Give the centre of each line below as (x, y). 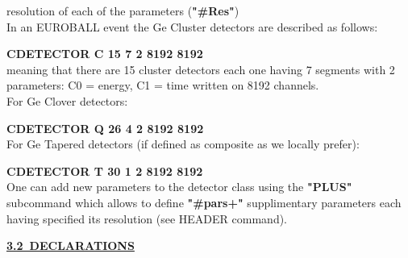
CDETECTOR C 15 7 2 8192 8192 (105, 54)
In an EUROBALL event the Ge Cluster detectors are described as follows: (192, 26)
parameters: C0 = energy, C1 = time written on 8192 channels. (163, 85)
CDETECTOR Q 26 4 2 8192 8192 (105, 128)
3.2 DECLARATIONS (71, 246)
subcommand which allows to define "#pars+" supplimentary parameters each (204, 202)
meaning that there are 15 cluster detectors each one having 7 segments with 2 (201, 69)
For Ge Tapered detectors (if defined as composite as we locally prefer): (183, 144)
